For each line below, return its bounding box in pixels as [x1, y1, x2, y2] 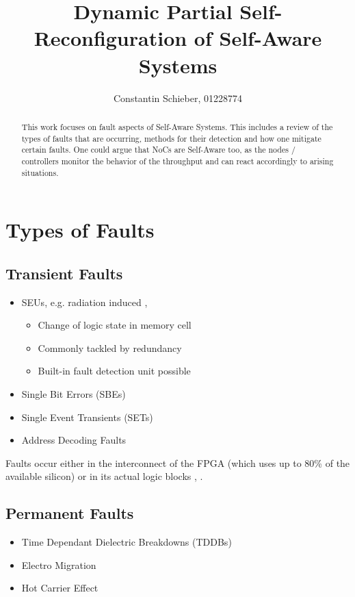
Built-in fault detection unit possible [38, 364, 191, 378]
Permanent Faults [5, 503, 134, 524]
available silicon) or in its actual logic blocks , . [5, 469, 203, 483]
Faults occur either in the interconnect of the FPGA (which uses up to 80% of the [5, 455, 350, 470]
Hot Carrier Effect [21, 581, 98, 595]
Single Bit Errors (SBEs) [21, 386, 126, 401]
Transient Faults [5, 262, 123, 283]
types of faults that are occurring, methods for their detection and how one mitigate [21, 132, 321, 144]
